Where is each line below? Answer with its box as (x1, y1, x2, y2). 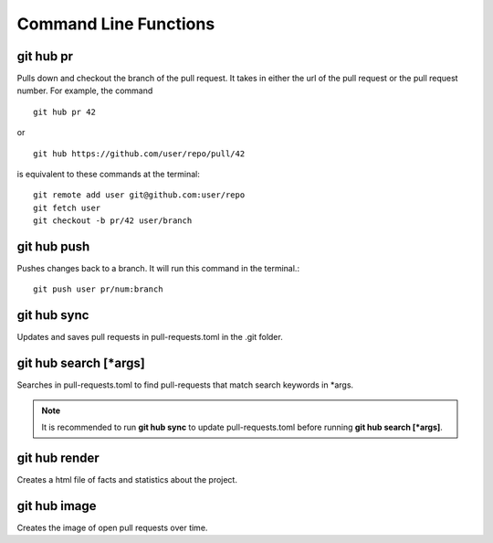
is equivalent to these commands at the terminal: (16, 169, 201, 180)
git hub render (16, 450, 100, 465)
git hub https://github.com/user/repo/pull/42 (33, 148, 246, 159)
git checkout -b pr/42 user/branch (33, 216, 193, 226)
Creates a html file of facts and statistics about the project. (16, 474, 237, 484)
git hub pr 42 (33, 106, 96, 117)
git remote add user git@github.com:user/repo (33, 190, 246, 200)
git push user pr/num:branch (33, 284, 163, 294)
